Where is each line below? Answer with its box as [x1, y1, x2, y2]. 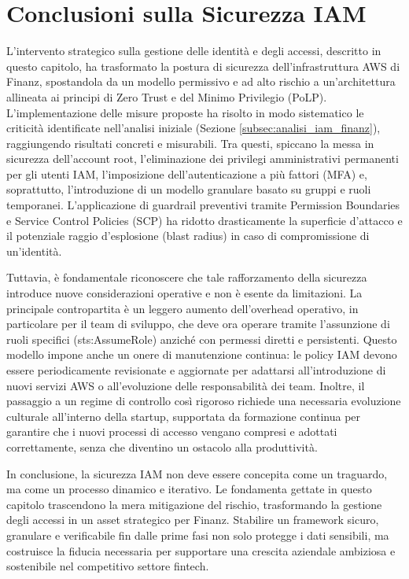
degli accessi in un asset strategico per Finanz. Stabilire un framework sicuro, [6, 511, 379, 528]
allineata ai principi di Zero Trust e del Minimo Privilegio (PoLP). [6, 88, 327, 105]
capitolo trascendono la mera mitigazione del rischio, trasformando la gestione [6, 496, 382, 512]
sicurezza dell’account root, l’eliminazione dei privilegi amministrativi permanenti [6, 150, 399, 167]
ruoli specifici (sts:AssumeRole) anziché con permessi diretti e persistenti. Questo [6, 330, 397, 347]
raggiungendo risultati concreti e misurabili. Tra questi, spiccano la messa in [6, 135, 374, 151]
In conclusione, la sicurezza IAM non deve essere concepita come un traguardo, [6, 465, 388, 481]
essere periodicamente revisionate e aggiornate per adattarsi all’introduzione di [6, 362, 386, 378]
